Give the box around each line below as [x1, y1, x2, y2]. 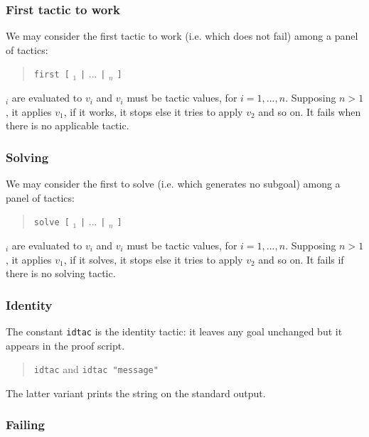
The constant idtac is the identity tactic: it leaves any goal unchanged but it [6, 323, 343, 338]
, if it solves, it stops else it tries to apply [63, 252, 243, 266]
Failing [6, 416, 45, 433]
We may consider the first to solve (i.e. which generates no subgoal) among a [6, 176, 341, 191]
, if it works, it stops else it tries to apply [63, 104, 243, 119]
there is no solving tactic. [6, 266, 116, 281]
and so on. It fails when [258, 104, 361, 119]
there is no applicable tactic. [6, 118, 129, 133]
